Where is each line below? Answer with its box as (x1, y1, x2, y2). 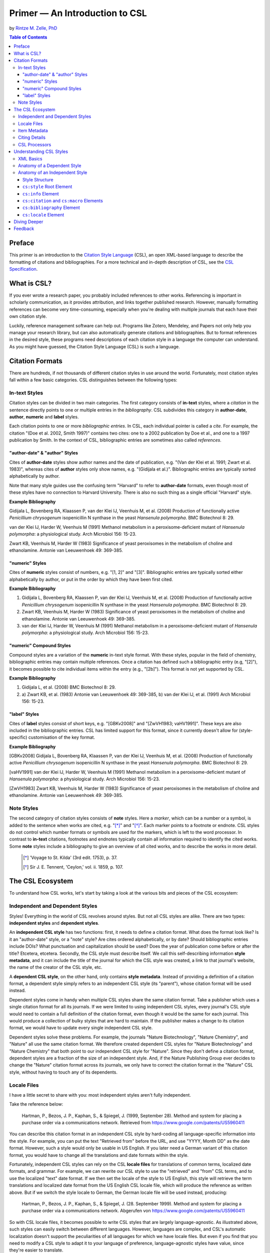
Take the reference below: (9, 1101, 63, 1107)
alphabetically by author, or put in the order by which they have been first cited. (9, 576, 173, 582)
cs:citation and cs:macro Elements (22, 197, 103, 203)
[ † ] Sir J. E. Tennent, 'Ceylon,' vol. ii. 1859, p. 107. (23, 864, 123, 870)
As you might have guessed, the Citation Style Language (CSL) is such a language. (9, 343, 180, 349)
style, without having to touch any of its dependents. (9, 1069, 117, 1075)
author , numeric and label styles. (9, 414, 79, 420)
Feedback (13, 226, 34, 232)
